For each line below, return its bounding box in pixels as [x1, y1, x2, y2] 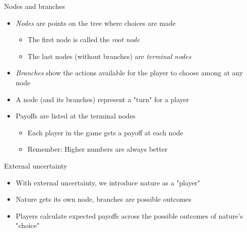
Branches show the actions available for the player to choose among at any [15, 67, 243, 78]
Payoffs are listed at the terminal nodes [15, 111, 136, 121]
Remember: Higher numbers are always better [27, 144, 167, 154]
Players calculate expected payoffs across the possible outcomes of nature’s [15, 210, 243, 221]
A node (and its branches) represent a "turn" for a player [15, 94, 189, 104]
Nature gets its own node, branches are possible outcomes [15, 194, 192, 204]
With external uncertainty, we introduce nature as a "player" [15, 177, 200, 187]
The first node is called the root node [27, 34, 140, 45]
